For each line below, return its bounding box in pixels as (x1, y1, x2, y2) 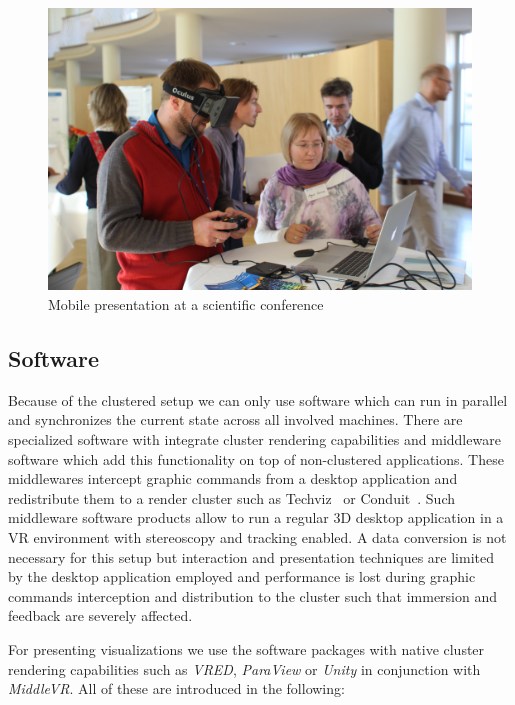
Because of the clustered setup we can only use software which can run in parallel (8, 389, 508, 410)
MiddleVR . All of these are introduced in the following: (8, 678, 345, 699)
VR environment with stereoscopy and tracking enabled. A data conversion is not (8, 526, 507, 547)
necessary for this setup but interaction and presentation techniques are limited (8, 546, 494, 567)
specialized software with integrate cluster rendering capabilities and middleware (8, 428, 501, 449)
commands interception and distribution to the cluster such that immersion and (8, 585, 498, 606)
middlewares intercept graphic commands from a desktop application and (8, 468, 458, 489)
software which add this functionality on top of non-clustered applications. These (8, 448, 504, 469)
